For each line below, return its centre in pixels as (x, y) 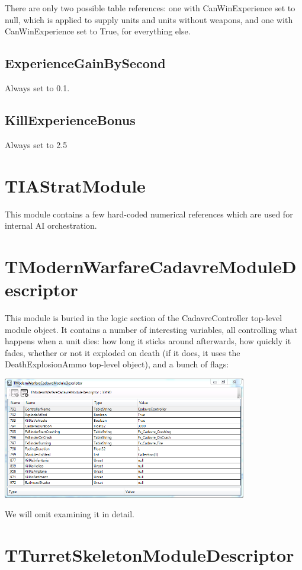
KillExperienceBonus (70, 119)
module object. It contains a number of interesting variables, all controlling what (151, 329)
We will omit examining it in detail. (70, 514)
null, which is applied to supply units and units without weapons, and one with (149, 19)
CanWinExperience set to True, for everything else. (98, 31)
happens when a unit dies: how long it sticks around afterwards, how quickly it (148, 341)
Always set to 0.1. (37, 87)
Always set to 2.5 (36, 144)
